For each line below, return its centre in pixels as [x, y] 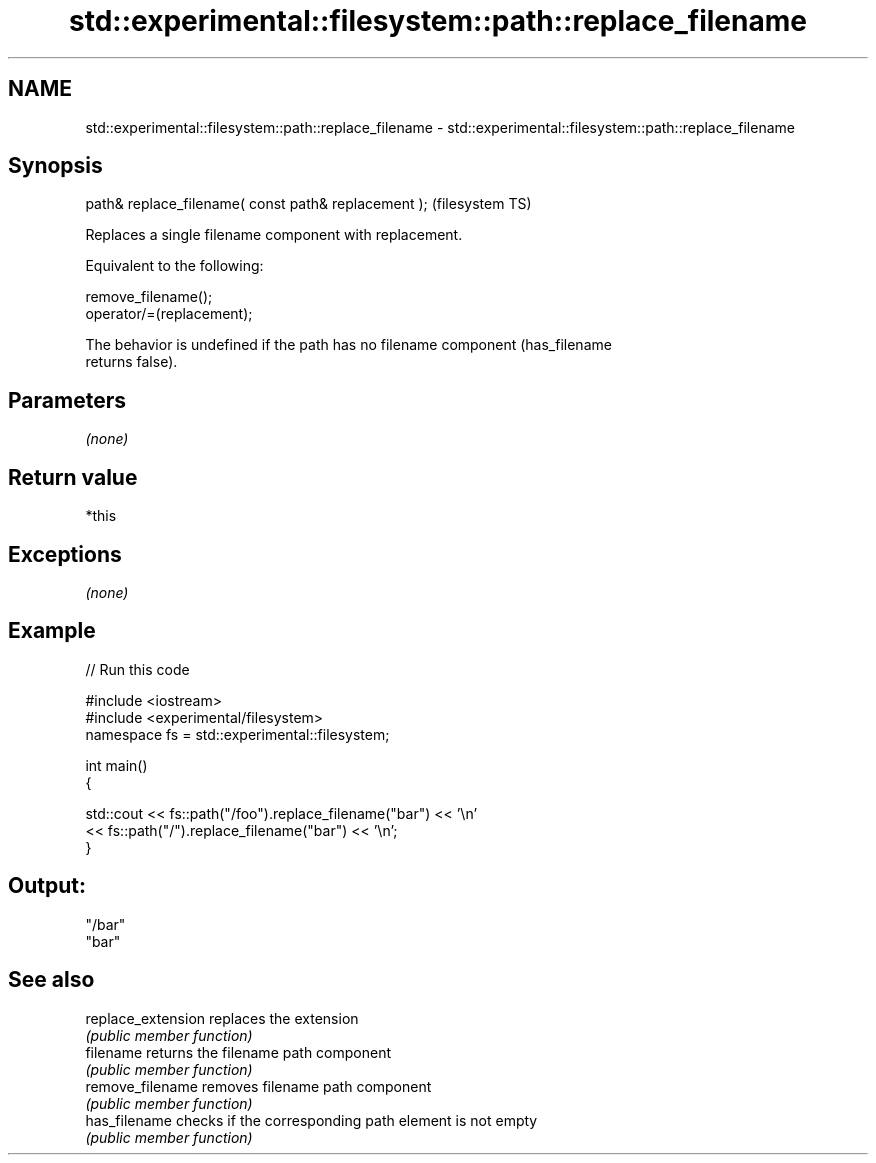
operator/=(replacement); [169, 314]
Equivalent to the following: [174, 266]
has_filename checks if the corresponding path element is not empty [311, 1120]
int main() [116, 765]
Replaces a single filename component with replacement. [274, 235]
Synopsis [55, 166]
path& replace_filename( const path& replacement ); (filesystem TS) [308, 204]
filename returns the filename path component [238, 1052]
